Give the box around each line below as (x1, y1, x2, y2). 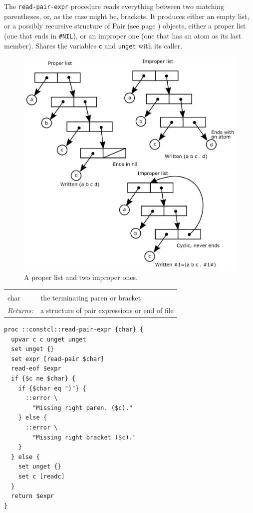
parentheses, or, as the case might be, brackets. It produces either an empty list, (4, 10, 250, 21)
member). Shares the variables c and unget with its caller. (4, 40, 183, 50)
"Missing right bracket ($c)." (32, 433, 136, 441)
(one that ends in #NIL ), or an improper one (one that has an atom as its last (4, 30, 242, 40)
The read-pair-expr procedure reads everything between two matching (4, 1, 225, 11)
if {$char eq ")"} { (18, 384, 86, 392)
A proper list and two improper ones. (24, 271, 138, 282)
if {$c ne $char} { (11, 375, 76, 382)
